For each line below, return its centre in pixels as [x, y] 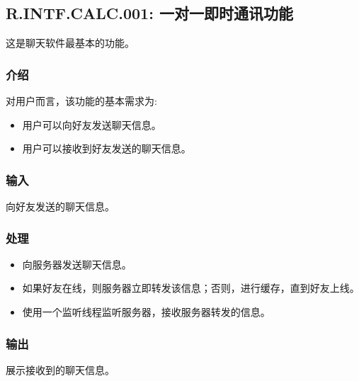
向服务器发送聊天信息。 [77, 264]
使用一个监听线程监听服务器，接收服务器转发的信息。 [146, 312]
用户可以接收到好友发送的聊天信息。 [107, 148]
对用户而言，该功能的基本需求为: [81, 101]
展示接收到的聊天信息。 [60, 369]
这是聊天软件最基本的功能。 [70, 43]
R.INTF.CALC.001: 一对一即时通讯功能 [149, 13]
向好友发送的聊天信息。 [60, 206]
